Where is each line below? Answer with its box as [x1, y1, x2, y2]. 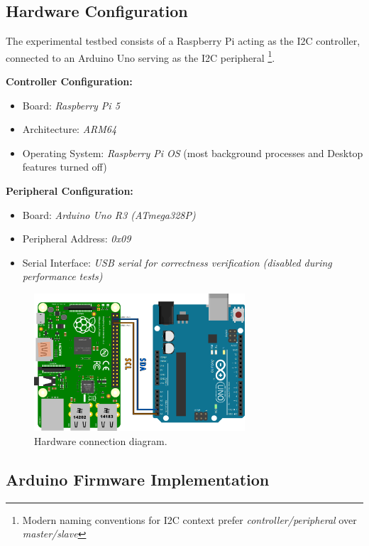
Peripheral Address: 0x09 [22, 231, 131, 246]
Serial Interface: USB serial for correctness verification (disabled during [22, 255, 332, 269]
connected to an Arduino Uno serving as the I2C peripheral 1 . [6, 48, 275, 65]
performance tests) [22, 269, 103, 284]
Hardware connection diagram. [34, 433, 167, 448]
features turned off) [22, 159, 107, 174]
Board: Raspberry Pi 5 [22, 97, 120, 112]
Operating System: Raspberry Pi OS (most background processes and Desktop [22, 145, 363, 160]
